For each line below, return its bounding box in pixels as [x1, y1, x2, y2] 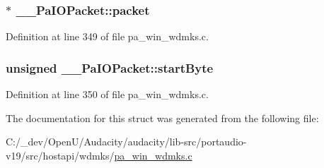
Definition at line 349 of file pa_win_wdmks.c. [6, 29, 209, 44]
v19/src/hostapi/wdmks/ [6, 148, 115, 162]
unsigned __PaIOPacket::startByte [6, 59, 214, 76]
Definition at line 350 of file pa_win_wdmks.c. [6, 87, 209, 102]
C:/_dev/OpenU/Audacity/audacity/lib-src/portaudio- [6, 134, 247, 149]
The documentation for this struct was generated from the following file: [6, 110, 319, 125]
